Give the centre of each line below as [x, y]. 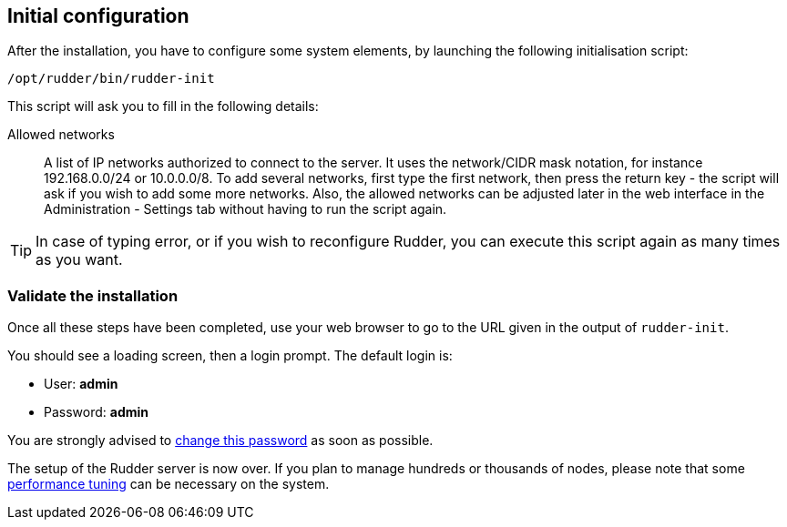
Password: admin [97, 412]
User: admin [81, 384]
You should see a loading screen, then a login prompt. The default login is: [230, 356]
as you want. [79, 260]
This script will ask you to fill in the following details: [163, 106]
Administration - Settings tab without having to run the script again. [245, 209]
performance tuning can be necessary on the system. [169, 484]
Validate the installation [93, 295]
